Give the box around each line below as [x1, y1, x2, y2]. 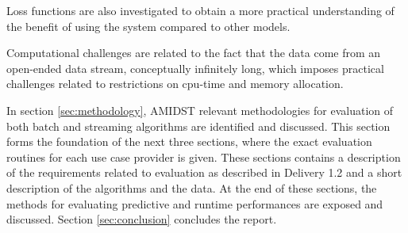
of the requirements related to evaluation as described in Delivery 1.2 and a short [6, 164, 402, 181]
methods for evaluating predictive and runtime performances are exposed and [6, 195, 383, 212]
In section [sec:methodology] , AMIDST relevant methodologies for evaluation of [6, 101, 394, 118]
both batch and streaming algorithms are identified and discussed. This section [6, 117, 391, 134]
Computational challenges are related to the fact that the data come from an [6, 44, 381, 61]
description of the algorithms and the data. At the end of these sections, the [6, 179, 377, 196]
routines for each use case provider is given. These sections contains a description [6, 148, 401, 165]
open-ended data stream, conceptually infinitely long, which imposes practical [6, 59, 384, 76]
